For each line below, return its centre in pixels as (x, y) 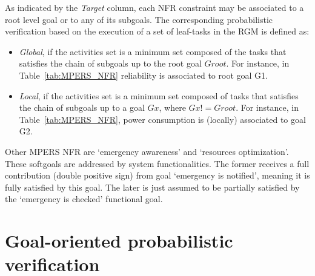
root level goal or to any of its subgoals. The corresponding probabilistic (139, 19)
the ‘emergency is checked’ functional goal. (84, 199)
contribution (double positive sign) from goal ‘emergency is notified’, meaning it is (157, 175)
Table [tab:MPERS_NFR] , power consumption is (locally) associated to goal (162, 119)
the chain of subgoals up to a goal (82, 107)
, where (172, 107)
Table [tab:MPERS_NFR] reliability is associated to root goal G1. (143, 75)
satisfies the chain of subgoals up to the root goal (110, 63)
